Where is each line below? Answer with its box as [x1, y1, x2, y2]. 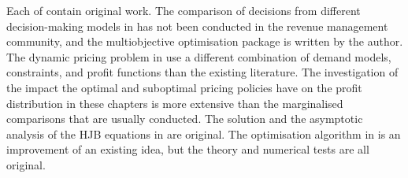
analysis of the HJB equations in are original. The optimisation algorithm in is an [6, 125, 401, 142]
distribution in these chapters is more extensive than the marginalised [6, 95, 343, 111]
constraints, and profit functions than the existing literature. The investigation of [6, 64, 399, 80]
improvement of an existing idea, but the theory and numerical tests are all [6, 141, 369, 158]
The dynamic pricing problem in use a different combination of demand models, [6, 48, 391, 65]
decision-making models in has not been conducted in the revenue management [6, 17, 388, 34]
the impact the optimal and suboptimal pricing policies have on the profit [6, 79, 362, 95]
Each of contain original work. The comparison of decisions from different [6, 2, 361, 18]
